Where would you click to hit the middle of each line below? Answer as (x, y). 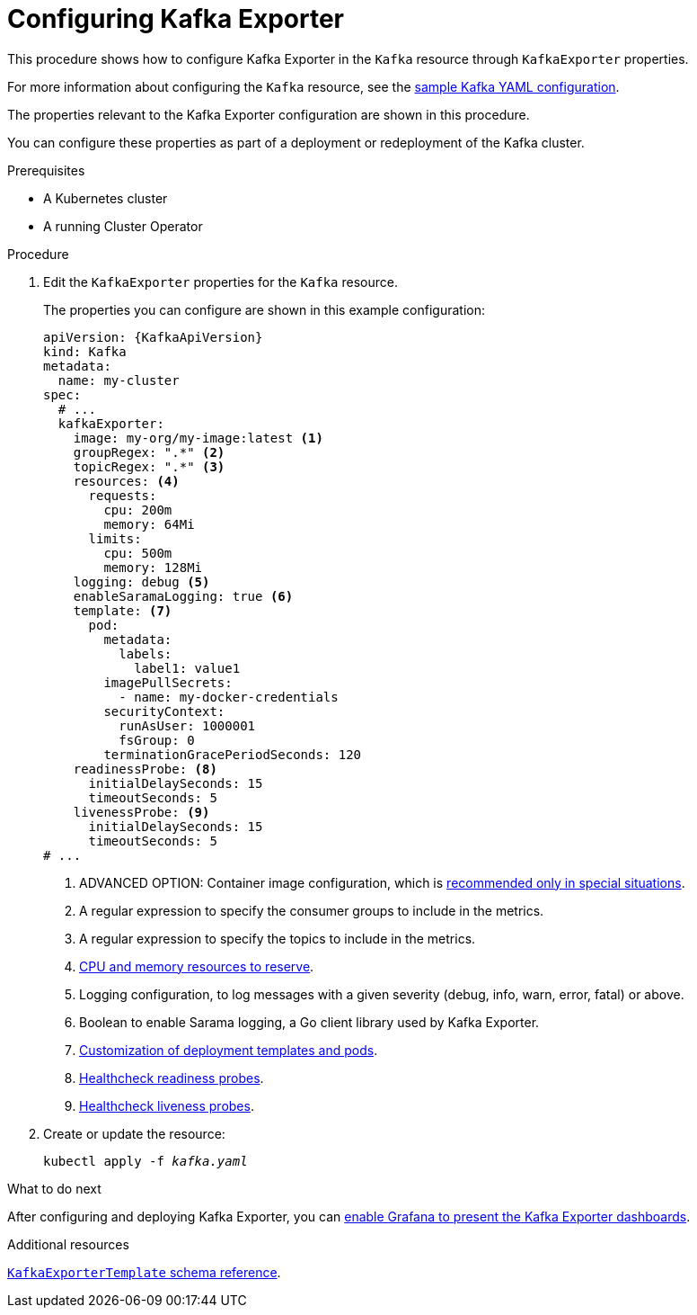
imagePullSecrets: (168, 682)
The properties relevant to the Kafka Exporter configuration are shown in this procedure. (269, 114)
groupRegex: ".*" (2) (149, 452)
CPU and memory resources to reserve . (197, 966)
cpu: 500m (138, 553)
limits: (115, 538)
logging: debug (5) (141, 581)
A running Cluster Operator (123, 226)
